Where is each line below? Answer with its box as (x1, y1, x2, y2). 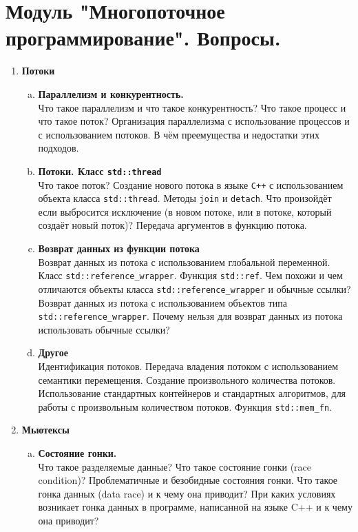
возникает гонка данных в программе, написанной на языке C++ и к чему (38, 500, 352, 514)
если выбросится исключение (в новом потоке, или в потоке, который (38, 204, 332, 218)
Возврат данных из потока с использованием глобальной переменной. (38, 254, 330, 269)
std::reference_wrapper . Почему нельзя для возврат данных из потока (38, 309, 343, 323)
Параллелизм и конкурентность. (38, 86, 184, 101)
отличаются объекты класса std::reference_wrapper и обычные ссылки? (38, 281, 351, 296)
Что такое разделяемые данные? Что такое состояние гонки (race (38, 459, 312, 473)
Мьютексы (21, 422, 70, 437)
